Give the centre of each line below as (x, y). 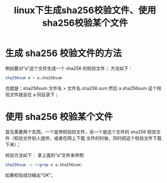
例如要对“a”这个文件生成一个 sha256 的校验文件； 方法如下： (69, 68)
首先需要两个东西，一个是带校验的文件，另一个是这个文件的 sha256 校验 (81, 131)
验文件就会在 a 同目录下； (32, 95)
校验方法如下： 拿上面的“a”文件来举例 (45, 155)
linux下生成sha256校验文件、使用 (85, 10)
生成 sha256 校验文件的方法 (64, 53)
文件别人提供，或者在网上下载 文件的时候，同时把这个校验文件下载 (92, 138)
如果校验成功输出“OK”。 (30, 175)
